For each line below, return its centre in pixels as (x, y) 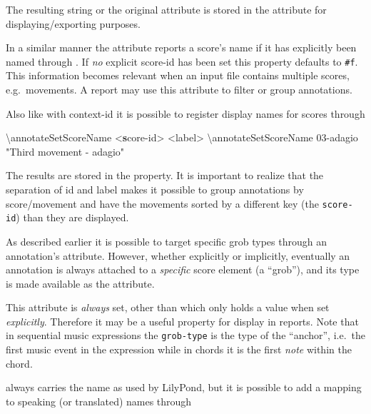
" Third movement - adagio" (65, 151)
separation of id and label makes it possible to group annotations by (155, 189)
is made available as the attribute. (80, 283)
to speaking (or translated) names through (99, 401)
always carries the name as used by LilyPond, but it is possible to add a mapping (184, 387)
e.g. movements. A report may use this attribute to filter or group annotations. (179, 90)
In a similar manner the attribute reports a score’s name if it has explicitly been (181, 47)
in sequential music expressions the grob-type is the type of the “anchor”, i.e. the (186, 335)
